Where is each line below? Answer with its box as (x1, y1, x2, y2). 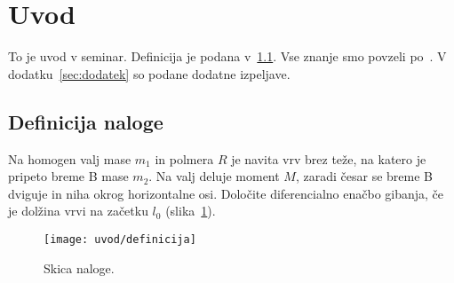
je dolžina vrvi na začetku (8, 201, 148, 220)
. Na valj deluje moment (148, 167, 280, 185)
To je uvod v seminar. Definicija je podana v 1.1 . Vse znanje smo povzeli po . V (8, 47, 447, 66)
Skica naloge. (44, 258, 115, 277)
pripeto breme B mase (8, 167, 129, 185)
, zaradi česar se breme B (295, 167, 433, 185)
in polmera (155, 149, 214, 168)
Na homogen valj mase (8, 149, 131, 168)
